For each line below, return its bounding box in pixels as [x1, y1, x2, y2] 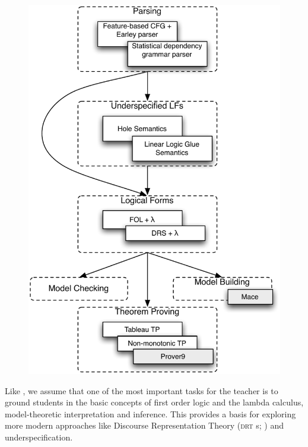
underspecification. [5, 430, 73, 443]
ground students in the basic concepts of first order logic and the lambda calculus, [5, 396, 304, 408]
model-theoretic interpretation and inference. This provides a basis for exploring [5, 407, 296, 420]
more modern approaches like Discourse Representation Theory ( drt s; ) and [5, 419, 284, 432]
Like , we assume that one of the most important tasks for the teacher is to [5, 384, 278, 397]
